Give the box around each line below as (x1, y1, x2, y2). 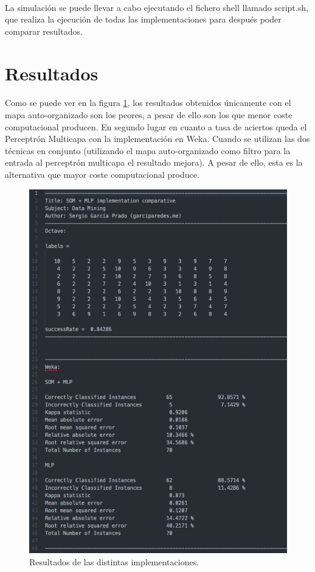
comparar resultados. (5, 24, 83, 37)
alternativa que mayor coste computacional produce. (5, 168, 199, 180)
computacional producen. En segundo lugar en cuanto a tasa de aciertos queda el (5, 120, 307, 133)
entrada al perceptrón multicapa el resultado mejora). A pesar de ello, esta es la (5, 156, 303, 169)
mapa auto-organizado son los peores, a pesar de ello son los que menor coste (5, 108, 292, 121)
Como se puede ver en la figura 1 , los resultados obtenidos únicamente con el (5, 96, 291, 109)
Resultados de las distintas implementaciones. (29, 556, 199, 568)
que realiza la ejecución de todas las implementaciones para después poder (5, 13, 282, 26)
